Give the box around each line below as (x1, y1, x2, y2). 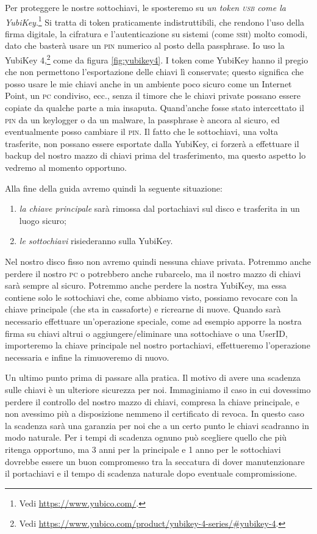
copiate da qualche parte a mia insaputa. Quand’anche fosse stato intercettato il (5, 101, 304, 114)
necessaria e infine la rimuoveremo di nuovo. (5, 350, 169, 363)
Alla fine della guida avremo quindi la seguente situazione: (5, 181, 223, 194)
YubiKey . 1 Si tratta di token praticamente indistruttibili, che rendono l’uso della (5, 13, 305, 28)
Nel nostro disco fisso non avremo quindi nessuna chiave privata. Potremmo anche (5, 255, 312, 267)
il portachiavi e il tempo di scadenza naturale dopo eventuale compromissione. (5, 467, 297, 480)
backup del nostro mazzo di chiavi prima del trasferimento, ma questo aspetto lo (5, 149, 306, 162)
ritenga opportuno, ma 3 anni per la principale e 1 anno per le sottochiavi (5, 442, 281, 455)
